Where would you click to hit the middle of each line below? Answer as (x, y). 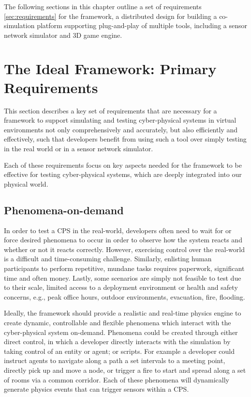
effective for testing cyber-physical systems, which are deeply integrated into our (123, 174)
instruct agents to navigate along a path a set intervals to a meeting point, (115, 360)
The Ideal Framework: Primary (110, 68)
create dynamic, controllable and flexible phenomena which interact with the (118, 322)
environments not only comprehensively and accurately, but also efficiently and (121, 129)
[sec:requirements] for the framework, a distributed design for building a (111, 16)
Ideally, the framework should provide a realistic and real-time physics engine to (123, 313)
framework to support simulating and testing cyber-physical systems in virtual (120, 120)
